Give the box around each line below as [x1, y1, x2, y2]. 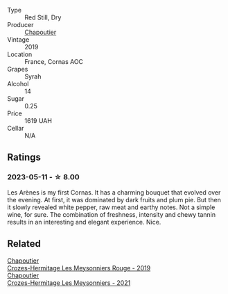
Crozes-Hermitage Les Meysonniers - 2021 [7, 278, 131, 287]
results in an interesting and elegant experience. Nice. [7, 218, 161, 226]
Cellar [7, 124, 24, 132]
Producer [7, 21, 34, 28]
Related [7, 238, 42, 250]
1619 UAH [24, 117, 52, 124]
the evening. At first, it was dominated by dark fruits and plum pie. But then [7, 195, 222, 204]
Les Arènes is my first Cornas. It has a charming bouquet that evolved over [7, 188, 221, 197]
